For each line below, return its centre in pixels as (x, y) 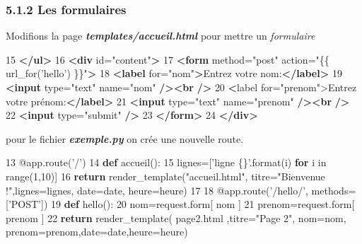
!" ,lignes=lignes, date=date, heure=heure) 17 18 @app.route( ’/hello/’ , (157, 190)
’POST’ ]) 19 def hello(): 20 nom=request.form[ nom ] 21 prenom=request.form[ (181, 204)
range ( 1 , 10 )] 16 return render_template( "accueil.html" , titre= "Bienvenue (165, 176)
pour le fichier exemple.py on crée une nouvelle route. (125, 138)
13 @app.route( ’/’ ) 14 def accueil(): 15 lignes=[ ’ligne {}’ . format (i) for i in (166, 162)
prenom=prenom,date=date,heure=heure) (97, 232)
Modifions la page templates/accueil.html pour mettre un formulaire (160, 36)
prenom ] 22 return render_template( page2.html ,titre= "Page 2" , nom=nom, (176, 217)
